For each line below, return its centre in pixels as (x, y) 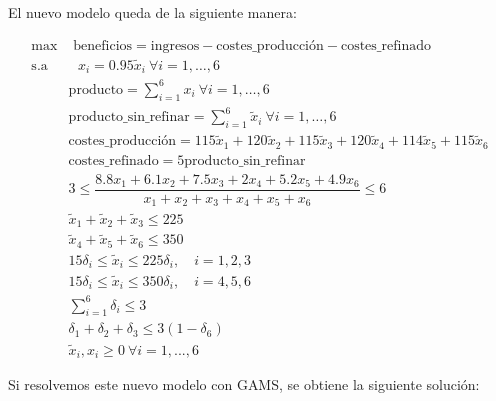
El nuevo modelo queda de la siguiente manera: (152, 12)
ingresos (175, 45)
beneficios (103, 45)
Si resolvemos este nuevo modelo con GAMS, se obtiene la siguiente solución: (244, 384)
